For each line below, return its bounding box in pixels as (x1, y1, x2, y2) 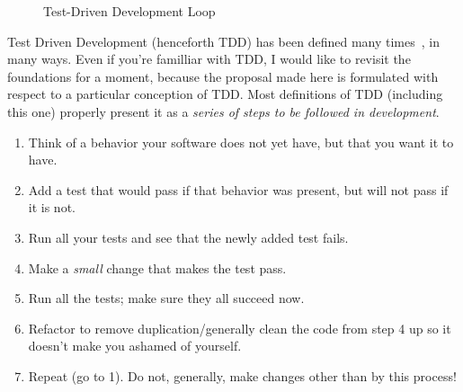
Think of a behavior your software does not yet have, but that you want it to (28, 132, 454, 151)
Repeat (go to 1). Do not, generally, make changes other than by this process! (28, 366, 457, 385)
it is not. (28, 198, 76, 217)
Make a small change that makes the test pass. (28, 258, 287, 277)
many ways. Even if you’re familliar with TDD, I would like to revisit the (7, 49, 411, 68)
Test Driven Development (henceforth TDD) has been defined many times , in (7, 31, 440, 50)
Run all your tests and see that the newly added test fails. (28, 227, 349, 246)
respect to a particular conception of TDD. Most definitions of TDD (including (7, 85, 443, 103)
